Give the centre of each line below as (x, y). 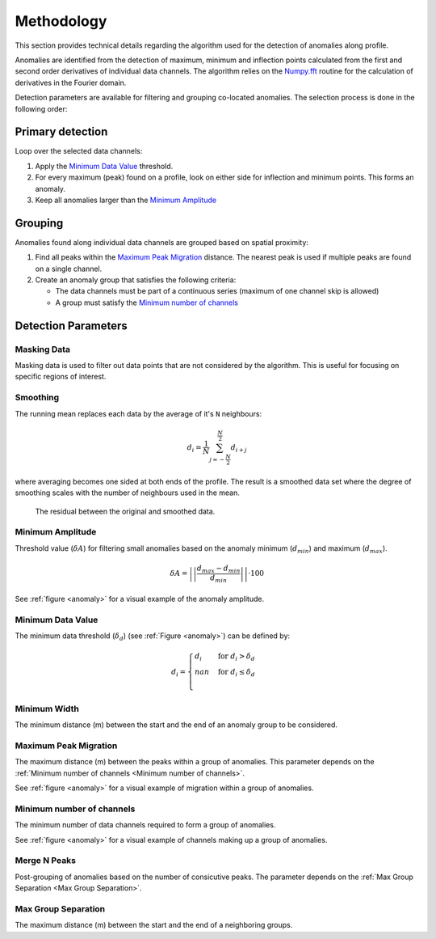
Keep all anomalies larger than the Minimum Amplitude (126, 200)
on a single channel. (69, 269)
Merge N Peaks (46, 861)
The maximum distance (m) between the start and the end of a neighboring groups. (154, 925)
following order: (41, 108)
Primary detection (61, 132)
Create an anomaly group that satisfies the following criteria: (136, 280)
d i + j (239, 448)
